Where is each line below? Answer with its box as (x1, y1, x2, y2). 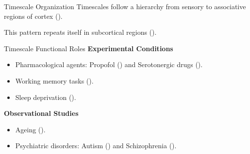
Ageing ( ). (15, 124, 46, 134)
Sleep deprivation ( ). (15, 92, 76, 102)
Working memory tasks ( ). (15, 75, 94, 85)
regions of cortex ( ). (4, 11, 63, 21)
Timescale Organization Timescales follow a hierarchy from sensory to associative (4, 1, 246, 11)
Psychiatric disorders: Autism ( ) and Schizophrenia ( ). (15, 140, 177, 151)
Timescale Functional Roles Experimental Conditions (4, 43, 173, 53)
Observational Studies (4, 108, 79, 118)
